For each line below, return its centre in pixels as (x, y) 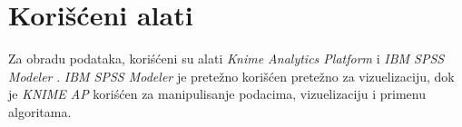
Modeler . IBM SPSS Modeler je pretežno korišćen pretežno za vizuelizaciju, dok (231, 76)
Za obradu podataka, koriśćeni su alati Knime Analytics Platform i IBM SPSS (226, 59)
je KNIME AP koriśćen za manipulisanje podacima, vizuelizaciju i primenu (217, 94)
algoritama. (40, 111)
